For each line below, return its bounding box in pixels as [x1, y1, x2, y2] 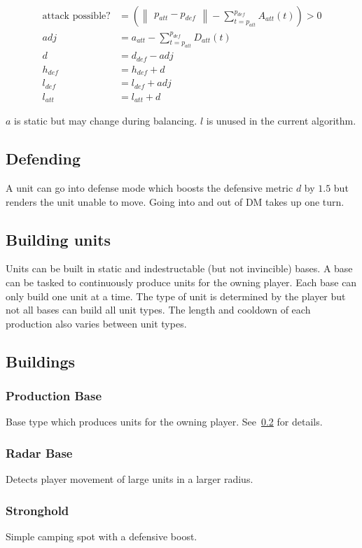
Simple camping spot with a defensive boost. [6, 529, 197, 544]
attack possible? [42, 11, 111, 22]
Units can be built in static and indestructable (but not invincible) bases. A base [6, 261, 353, 276]
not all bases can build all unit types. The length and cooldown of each [6, 302, 311, 317]
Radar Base [6, 444, 73, 461]
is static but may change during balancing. [14, 113, 197, 128]
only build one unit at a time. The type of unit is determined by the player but [6, 288, 346, 303]
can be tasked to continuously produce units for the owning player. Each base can [6, 275, 357, 290]
